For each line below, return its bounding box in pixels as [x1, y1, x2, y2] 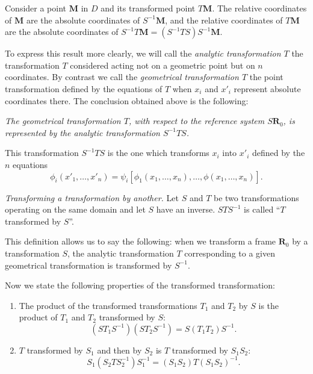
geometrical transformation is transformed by [5, 258, 172, 271]
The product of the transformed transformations [19, 299, 197, 311]
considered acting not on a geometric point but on [70, 58, 255, 71]
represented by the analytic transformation [5, 126, 160, 139]
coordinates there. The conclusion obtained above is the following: [5, 94, 249, 107]
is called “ [244, 203, 280, 216]
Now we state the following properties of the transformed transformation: [5, 279, 275, 291]
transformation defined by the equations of [5, 82, 163, 95]
